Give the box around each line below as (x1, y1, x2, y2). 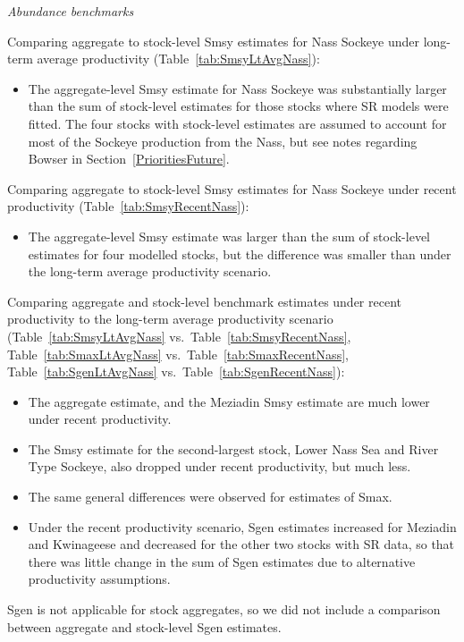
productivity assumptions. (28, 570, 171, 588)
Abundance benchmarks (7, 2, 134, 20)
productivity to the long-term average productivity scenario (7, 309, 333, 328)
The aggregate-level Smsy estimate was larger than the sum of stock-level (28, 226, 430, 245)
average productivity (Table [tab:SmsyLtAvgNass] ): (37, 49, 320, 68)
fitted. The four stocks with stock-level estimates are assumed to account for (28, 114, 447, 132)
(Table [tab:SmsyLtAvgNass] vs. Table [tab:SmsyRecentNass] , (7, 326, 351, 345)
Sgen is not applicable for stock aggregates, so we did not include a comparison (7, 600, 441, 619)
